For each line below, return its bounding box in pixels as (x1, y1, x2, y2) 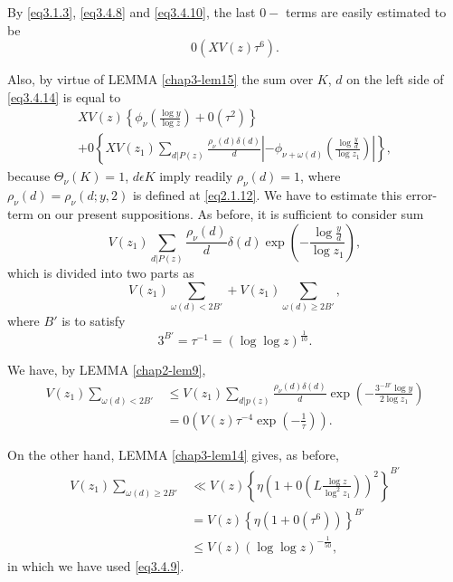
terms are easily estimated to (285, 3, 447, 21)
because (7, 167, 51, 186)
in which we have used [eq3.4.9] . (7, 556, 184, 575)
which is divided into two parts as (7, 263, 194, 282)
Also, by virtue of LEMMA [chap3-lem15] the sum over (7, 70, 314, 89)
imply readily (159, 167, 233, 186)
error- (405, 186, 438, 205)
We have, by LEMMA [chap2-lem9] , (7, 359, 206, 378)
